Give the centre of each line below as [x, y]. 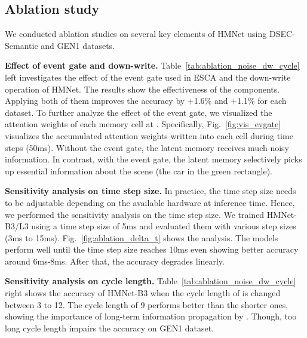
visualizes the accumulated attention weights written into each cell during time [149, 135]
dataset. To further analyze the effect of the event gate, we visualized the [139, 112]
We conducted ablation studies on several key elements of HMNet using [136, 34]
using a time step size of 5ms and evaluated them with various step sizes [164, 226]
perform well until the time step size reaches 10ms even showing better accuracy [152, 249]
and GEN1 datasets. [78, 45]
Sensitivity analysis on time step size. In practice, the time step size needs [151, 191]
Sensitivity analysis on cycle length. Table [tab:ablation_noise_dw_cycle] [151, 281]
